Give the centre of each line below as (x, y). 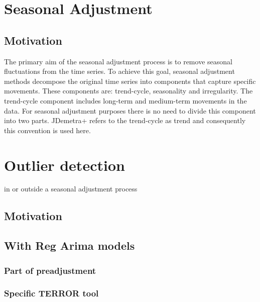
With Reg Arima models (70, 245)
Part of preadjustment (50, 270)
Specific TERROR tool (51, 293)
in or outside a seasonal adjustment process (71, 189)
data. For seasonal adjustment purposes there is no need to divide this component (130, 110)
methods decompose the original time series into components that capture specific (130, 81)
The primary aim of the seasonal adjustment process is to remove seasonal (118, 61)
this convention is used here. (47, 130)
